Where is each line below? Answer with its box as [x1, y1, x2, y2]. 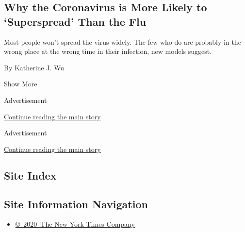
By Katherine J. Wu [4, 62, 65, 72]
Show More [4, 79, 37, 89]
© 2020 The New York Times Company [15, 219, 135, 229]
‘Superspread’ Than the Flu [4, 14, 147, 29]
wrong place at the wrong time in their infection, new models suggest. [4, 46, 212, 56]
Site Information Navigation [4, 196, 148, 211]
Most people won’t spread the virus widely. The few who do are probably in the [4, 36, 241, 47]
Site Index [4, 167, 57, 182]
